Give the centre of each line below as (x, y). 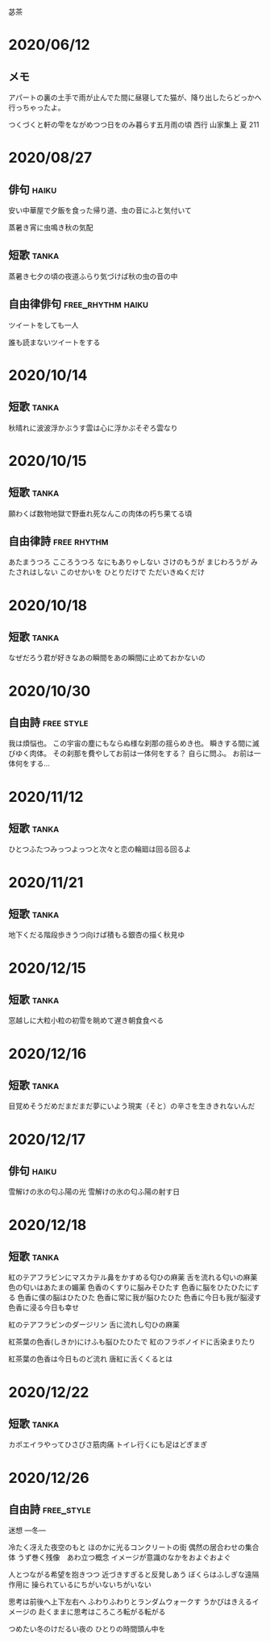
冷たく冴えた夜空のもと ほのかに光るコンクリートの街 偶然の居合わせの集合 (134, 1548)
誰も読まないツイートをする (54, 342)
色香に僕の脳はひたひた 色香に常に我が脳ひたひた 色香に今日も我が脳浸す (139, 1298)
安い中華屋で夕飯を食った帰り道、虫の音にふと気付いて (100, 210)
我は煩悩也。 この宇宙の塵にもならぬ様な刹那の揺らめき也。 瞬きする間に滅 (134, 743)
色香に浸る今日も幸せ (44, 1307)
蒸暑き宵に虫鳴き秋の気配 (51, 227)
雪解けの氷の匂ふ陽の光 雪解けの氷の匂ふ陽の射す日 (94, 1192)
